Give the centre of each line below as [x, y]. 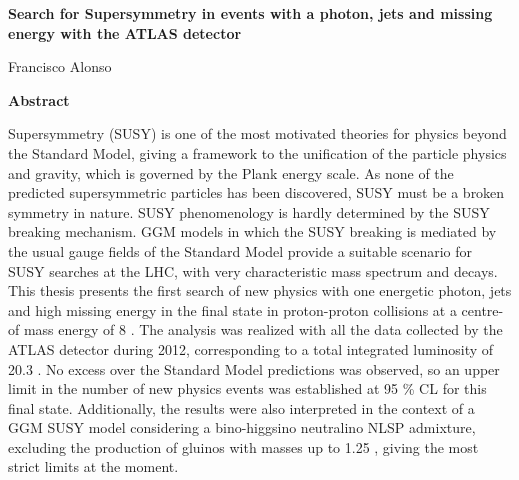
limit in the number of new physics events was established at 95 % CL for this [247, 388]
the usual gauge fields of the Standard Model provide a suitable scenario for [240, 250]
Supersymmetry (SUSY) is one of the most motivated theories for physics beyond [257, 133]
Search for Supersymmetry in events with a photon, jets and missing [250, 13]
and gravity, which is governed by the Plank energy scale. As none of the [231, 172]
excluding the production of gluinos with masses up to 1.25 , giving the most [243, 446]
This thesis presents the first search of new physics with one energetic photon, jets [260, 290]
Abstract [39, 99]
